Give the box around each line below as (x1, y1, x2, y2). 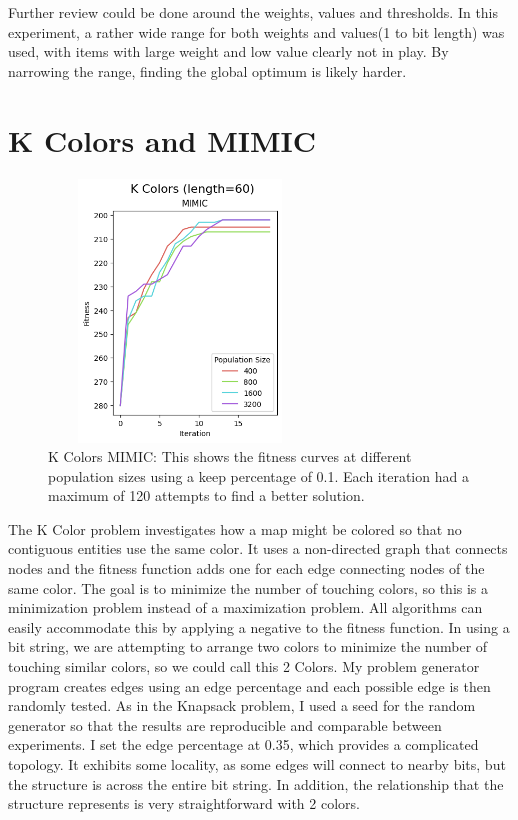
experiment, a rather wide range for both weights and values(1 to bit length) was (8, 21, 505, 42)
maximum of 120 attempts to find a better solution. (48, 485, 365, 506)
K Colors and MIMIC (8, 119, 317, 160)
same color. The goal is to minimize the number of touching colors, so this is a (8, 577, 489, 598)
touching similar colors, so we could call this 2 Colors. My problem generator (8, 656, 480, 677)
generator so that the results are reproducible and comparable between (8, 714, 442, 735)
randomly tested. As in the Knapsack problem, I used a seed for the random (8, 695, 476, 716)
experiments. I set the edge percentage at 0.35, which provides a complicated (8, 734, 479, 755)
